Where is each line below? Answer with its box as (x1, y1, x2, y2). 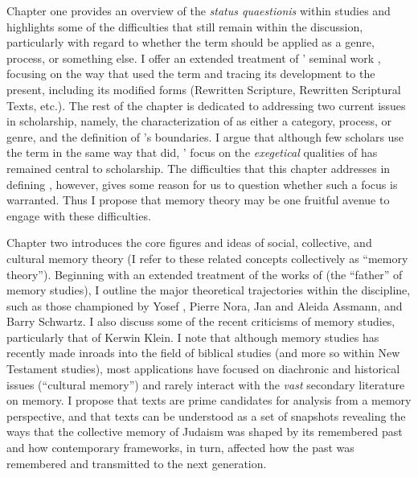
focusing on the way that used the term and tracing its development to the (6, 65, 375, 82)
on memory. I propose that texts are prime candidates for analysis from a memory (6, 392, 412, 409)
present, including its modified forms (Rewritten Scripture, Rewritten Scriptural (6, 80, 401, 97)
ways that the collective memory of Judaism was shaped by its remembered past (6, 423, 403, 440)
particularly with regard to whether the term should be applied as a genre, (6, 34, 375, 51)
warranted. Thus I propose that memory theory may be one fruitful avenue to (6, 191, 390, 208)
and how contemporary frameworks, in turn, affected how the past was (6, 439, 354, 456)
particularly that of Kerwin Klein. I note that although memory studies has (6, 328, 379, 345)
